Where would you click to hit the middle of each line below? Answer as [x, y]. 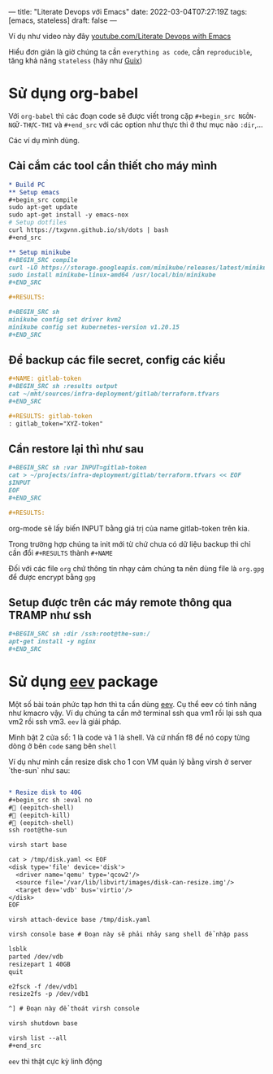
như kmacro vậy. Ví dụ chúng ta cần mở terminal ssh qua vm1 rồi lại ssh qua [135, 713]
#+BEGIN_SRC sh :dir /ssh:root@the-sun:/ [80, 634]
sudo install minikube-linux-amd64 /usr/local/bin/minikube [113, 275]
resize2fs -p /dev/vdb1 [49, 994]
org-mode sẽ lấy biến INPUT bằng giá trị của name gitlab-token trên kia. [129, 528]
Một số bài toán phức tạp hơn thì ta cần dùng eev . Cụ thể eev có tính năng [133, 704]
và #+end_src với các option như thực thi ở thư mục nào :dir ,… [158, 124]
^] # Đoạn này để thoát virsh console [74, 1009]
